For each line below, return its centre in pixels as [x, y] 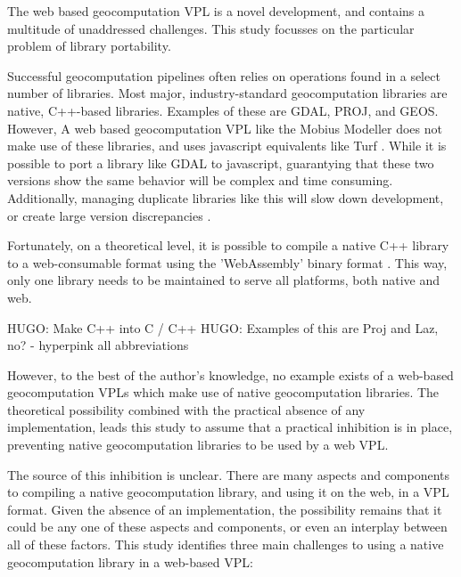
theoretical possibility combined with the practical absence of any [186, 409]
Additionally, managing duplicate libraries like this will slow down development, [226, 197]
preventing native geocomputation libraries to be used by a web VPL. [198, 445]
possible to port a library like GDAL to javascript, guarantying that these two [221, 163]
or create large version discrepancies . [109, 215]
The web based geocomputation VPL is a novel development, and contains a [216, 11]
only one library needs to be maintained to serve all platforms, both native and [223, 280]
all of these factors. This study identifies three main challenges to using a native [226, 544]
